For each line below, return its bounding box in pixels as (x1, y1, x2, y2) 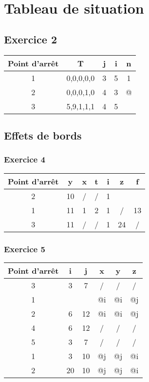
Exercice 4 (4, 153, 45, 165)
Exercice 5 (4, 242, 45, 255)
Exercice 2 (4, 31, 57, 46)
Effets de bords (4, 127, 82, 142)
